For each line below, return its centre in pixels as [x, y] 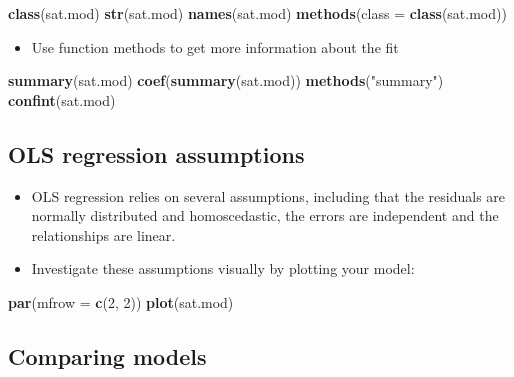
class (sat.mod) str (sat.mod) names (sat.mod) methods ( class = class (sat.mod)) [257, 13]
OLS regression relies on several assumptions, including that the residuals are [268, 195]
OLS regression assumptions [156, 153]
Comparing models [107, 355]
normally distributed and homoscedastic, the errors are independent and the [265, 215]
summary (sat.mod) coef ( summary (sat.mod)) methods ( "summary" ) [226, 80]
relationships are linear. [103, 234]
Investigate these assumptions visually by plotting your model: [223, 268]
